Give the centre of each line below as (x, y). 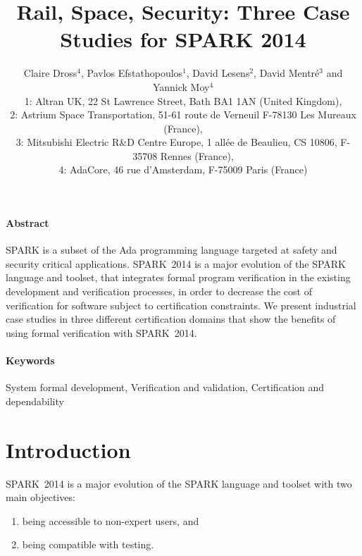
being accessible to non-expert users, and (111, 520)
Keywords (30, 360)
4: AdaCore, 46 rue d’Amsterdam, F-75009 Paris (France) (183, 169)
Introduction (68, 449)
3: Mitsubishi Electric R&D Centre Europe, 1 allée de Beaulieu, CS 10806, (176, 142)
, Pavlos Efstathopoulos (132, 73)
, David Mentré (287, 73)
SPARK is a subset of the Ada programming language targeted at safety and (171, 250)
